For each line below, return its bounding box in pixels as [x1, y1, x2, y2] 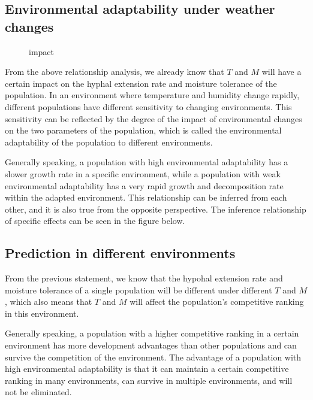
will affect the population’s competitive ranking [130, 295, 304, 308]
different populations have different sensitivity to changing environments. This [5, 100, 292, 113]
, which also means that [5, 295, 92, 308]
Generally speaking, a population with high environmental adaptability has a [5, 156, 288, 168]
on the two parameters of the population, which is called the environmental [5, 124, 282, 137]
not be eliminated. [5, 386, 72, 398]
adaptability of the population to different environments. [5, 135, 213, 148]
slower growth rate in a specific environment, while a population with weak [5, 167, 281, 180]
